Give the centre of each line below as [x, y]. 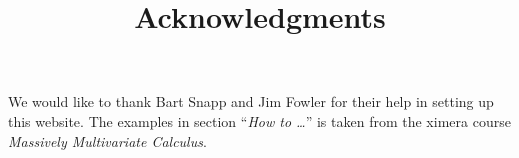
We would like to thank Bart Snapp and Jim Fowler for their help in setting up [251, 101]
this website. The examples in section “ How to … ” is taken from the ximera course [259, 120]
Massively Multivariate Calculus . [107, 140]
